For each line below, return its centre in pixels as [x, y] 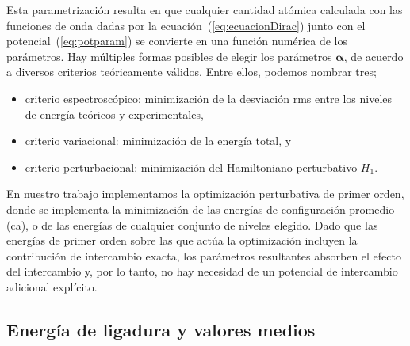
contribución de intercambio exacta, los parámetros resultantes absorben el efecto [204, 255]
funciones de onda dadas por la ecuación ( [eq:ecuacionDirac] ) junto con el [186, 25]
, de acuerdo [374, 56]
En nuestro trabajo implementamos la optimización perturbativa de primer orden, [205, 194]
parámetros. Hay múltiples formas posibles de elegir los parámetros [169, 56]
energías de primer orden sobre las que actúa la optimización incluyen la [182, 240]
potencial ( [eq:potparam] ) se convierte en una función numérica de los [177, 41]
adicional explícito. [52, 286]
